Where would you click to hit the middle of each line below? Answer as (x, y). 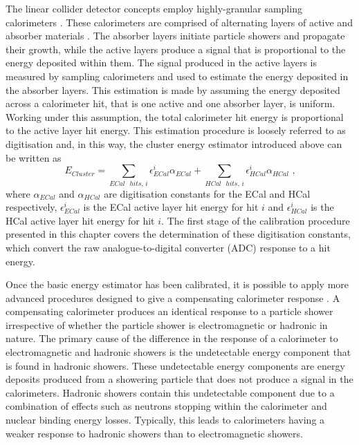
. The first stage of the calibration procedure (256, 220)
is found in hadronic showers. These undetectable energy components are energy (175, 365)
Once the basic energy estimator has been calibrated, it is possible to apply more (177, 284)
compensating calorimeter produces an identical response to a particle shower (169, 311)
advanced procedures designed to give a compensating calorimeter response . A (173, 297)
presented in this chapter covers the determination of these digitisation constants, (178, 234)
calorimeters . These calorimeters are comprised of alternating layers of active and (179, 22)
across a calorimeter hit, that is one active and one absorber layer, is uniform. (171, 103)
